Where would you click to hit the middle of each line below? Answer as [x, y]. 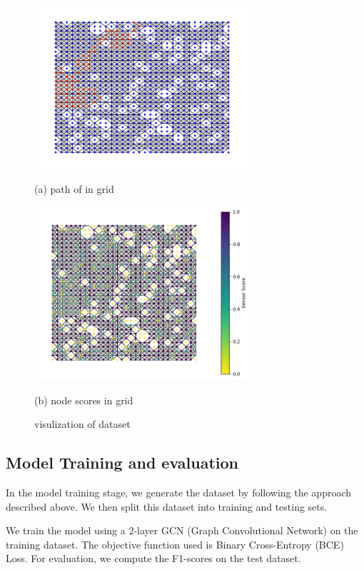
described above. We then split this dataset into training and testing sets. [167, 506]
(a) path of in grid [74, 189]
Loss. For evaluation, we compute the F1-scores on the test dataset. [153, 558]
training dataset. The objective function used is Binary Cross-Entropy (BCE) [175, 544]
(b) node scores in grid [84, 400]
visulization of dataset [82, 424]
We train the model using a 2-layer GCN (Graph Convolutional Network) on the [182, 530]
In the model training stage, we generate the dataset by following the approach [179, 492]
